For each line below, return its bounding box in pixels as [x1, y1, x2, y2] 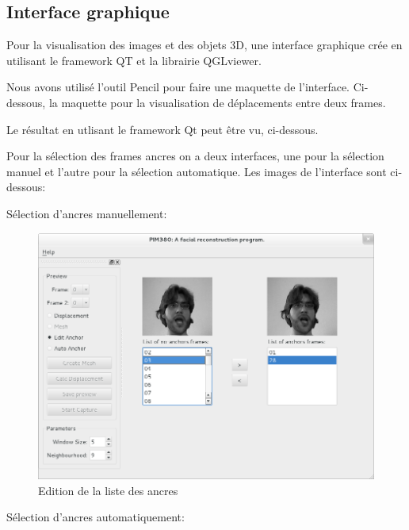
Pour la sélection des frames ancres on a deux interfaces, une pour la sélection [6, 148, 384, 164]
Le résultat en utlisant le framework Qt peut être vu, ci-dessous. [6, 121, 319, 137]
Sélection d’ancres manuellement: [6, 205, 167, 221]
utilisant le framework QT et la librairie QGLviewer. [6, 52, 262, 68]
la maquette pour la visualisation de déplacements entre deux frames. [48, 94, 386, 110]
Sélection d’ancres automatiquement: [6, 509, 185, 525]
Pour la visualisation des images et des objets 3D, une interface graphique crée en [6, 36, 403, 53]
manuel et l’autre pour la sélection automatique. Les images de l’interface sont [6, 163, 387, 179]
